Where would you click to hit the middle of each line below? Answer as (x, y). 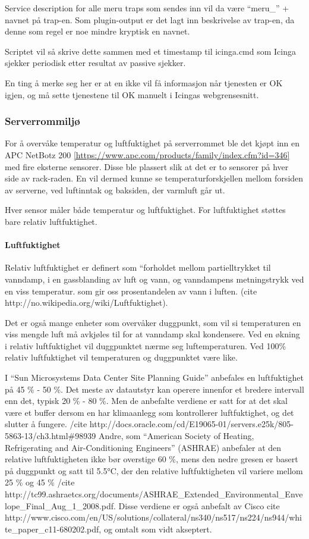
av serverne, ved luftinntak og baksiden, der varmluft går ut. (115, 189)
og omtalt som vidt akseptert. (158, 529)
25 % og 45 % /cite (40, 482)
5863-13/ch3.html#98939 (51, 436)
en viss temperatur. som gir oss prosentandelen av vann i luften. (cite (131, 291)
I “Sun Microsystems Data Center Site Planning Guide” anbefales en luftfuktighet (154, 377)
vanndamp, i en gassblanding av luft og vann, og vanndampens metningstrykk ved (154, 279)
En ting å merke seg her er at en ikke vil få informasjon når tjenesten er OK (144, 82)
